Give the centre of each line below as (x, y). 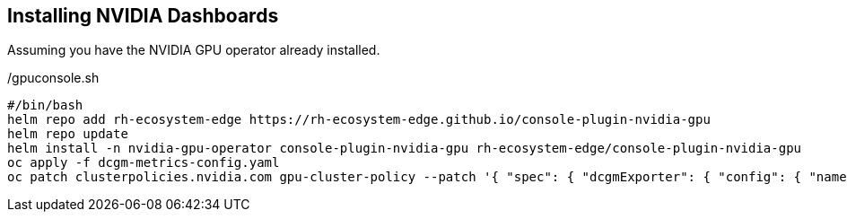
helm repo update (68, 134)
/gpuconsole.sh (53, 78)
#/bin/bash (45, 105)
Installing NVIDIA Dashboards (143, 16)
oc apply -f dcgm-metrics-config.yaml (144, 163)
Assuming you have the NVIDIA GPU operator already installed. (194, 50)
